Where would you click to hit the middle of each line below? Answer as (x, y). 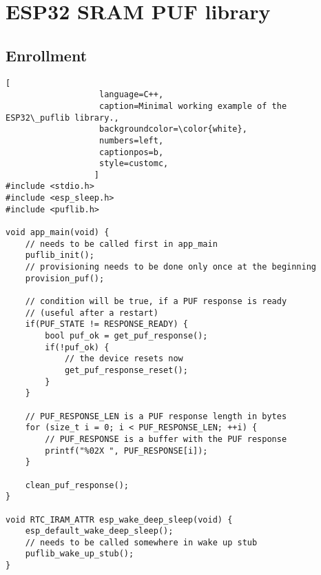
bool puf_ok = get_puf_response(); (126, 336)
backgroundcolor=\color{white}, (173, 129)
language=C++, (132, 95)
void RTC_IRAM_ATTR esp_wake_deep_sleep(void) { (119, 519)
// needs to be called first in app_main (121, 244)
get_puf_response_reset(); (126, 370)
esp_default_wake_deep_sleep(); (99, 531)
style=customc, (134, 164)
